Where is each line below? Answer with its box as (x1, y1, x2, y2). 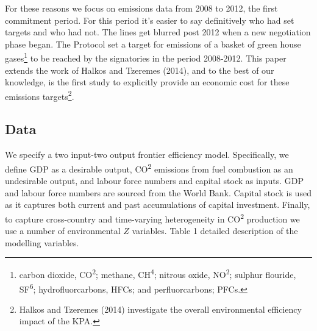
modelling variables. (5, 236, 79, 249)
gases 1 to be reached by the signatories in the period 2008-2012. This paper (5, 50, 287, 65)
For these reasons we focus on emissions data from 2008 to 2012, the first (5, 2, 278, 14)
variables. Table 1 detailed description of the (132, 224, 298, 237)
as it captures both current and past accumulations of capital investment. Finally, (5, 198, 310, 211)
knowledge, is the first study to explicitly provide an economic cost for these (5, 76, 290, 88)
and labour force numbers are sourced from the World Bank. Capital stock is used (5, 186, 312, 199)
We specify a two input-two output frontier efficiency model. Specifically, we (5, 148, 289, 161)
